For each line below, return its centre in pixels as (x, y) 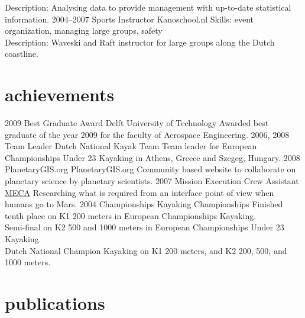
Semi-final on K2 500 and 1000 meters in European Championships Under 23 (145, 227)
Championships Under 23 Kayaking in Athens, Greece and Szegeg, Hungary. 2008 (152, 157)
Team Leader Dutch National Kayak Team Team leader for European (131, 146)
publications (55, 303)
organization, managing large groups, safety (84, 30)
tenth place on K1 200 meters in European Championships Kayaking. (131, 215)
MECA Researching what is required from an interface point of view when (139, 192)
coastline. (22, 54)
